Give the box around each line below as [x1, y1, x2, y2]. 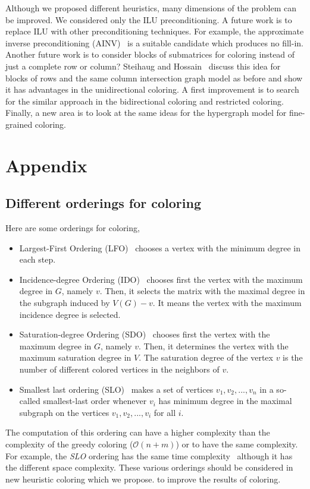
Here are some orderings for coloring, [5, 222, 140, 234]
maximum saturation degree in [19, 351, 131, 364]
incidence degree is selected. [19, 308, 121, 320]
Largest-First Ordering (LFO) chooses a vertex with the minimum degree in [19, 241, 301, 254]
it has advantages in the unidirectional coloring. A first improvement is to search [5, 83, 299, 96]
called [19, 395, 40, 407]
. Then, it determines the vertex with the [139, 339, 289, 352]
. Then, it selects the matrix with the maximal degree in [99, 285, 305, 297]
